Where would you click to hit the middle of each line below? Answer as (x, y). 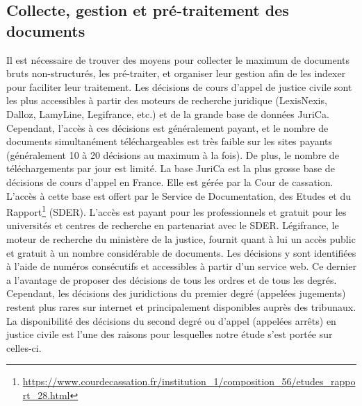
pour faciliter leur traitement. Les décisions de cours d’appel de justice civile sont (179, 86)
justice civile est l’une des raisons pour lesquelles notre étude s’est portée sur (170, 334)
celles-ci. (24, 347)
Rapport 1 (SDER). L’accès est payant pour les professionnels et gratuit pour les (176, 211)
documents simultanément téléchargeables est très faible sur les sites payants (170, 141)
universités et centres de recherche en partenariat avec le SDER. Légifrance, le (173, 225)
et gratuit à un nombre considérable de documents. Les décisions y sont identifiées (181, 252)
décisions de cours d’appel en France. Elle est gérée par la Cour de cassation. (170, 181)
